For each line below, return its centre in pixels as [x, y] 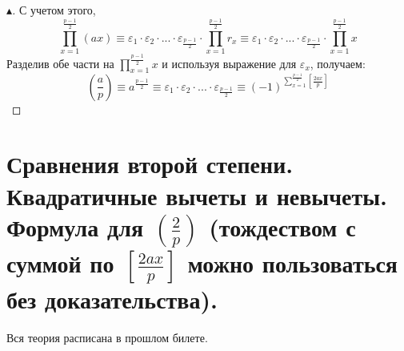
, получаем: [338, 63]
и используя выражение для [229, 63]
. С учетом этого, [54, 10]
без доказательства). [112, 299]
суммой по [60, 262]
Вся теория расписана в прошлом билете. [107, 337]
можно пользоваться [293, 262]
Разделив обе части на [60, 63]
